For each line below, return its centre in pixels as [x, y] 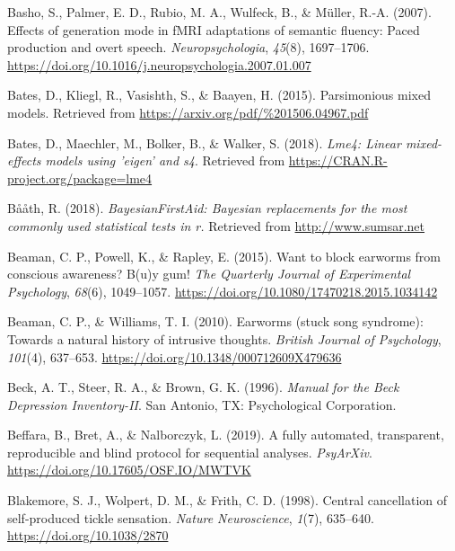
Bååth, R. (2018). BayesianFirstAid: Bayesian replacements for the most [207, 208]
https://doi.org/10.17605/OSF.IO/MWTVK [129, 470]
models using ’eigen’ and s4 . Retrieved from [165, 160]
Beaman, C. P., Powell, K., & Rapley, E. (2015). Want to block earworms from [224, 256]
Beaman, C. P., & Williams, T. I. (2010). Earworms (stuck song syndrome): [215, 321]
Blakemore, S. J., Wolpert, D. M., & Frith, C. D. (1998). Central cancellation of [227, 500]
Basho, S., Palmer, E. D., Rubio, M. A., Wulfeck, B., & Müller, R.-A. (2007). [219, 12]
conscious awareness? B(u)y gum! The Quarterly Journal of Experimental [209, 274]
